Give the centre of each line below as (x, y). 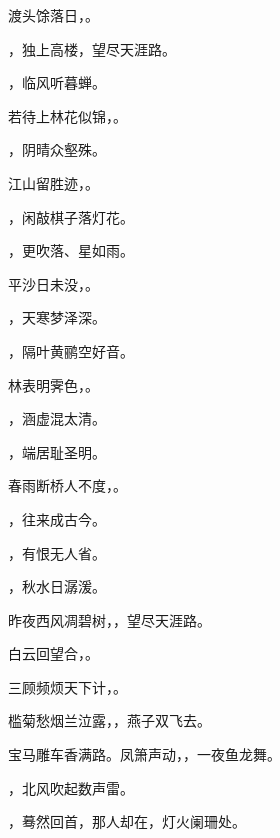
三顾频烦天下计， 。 (67, 686)
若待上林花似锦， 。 (67, 115)
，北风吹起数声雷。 (71, 787)
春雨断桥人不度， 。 (67, 485)
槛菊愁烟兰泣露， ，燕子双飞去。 (109, 720)
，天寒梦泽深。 (57, 317)
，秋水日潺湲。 (57, 586)
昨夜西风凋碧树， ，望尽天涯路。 (109, 619)
